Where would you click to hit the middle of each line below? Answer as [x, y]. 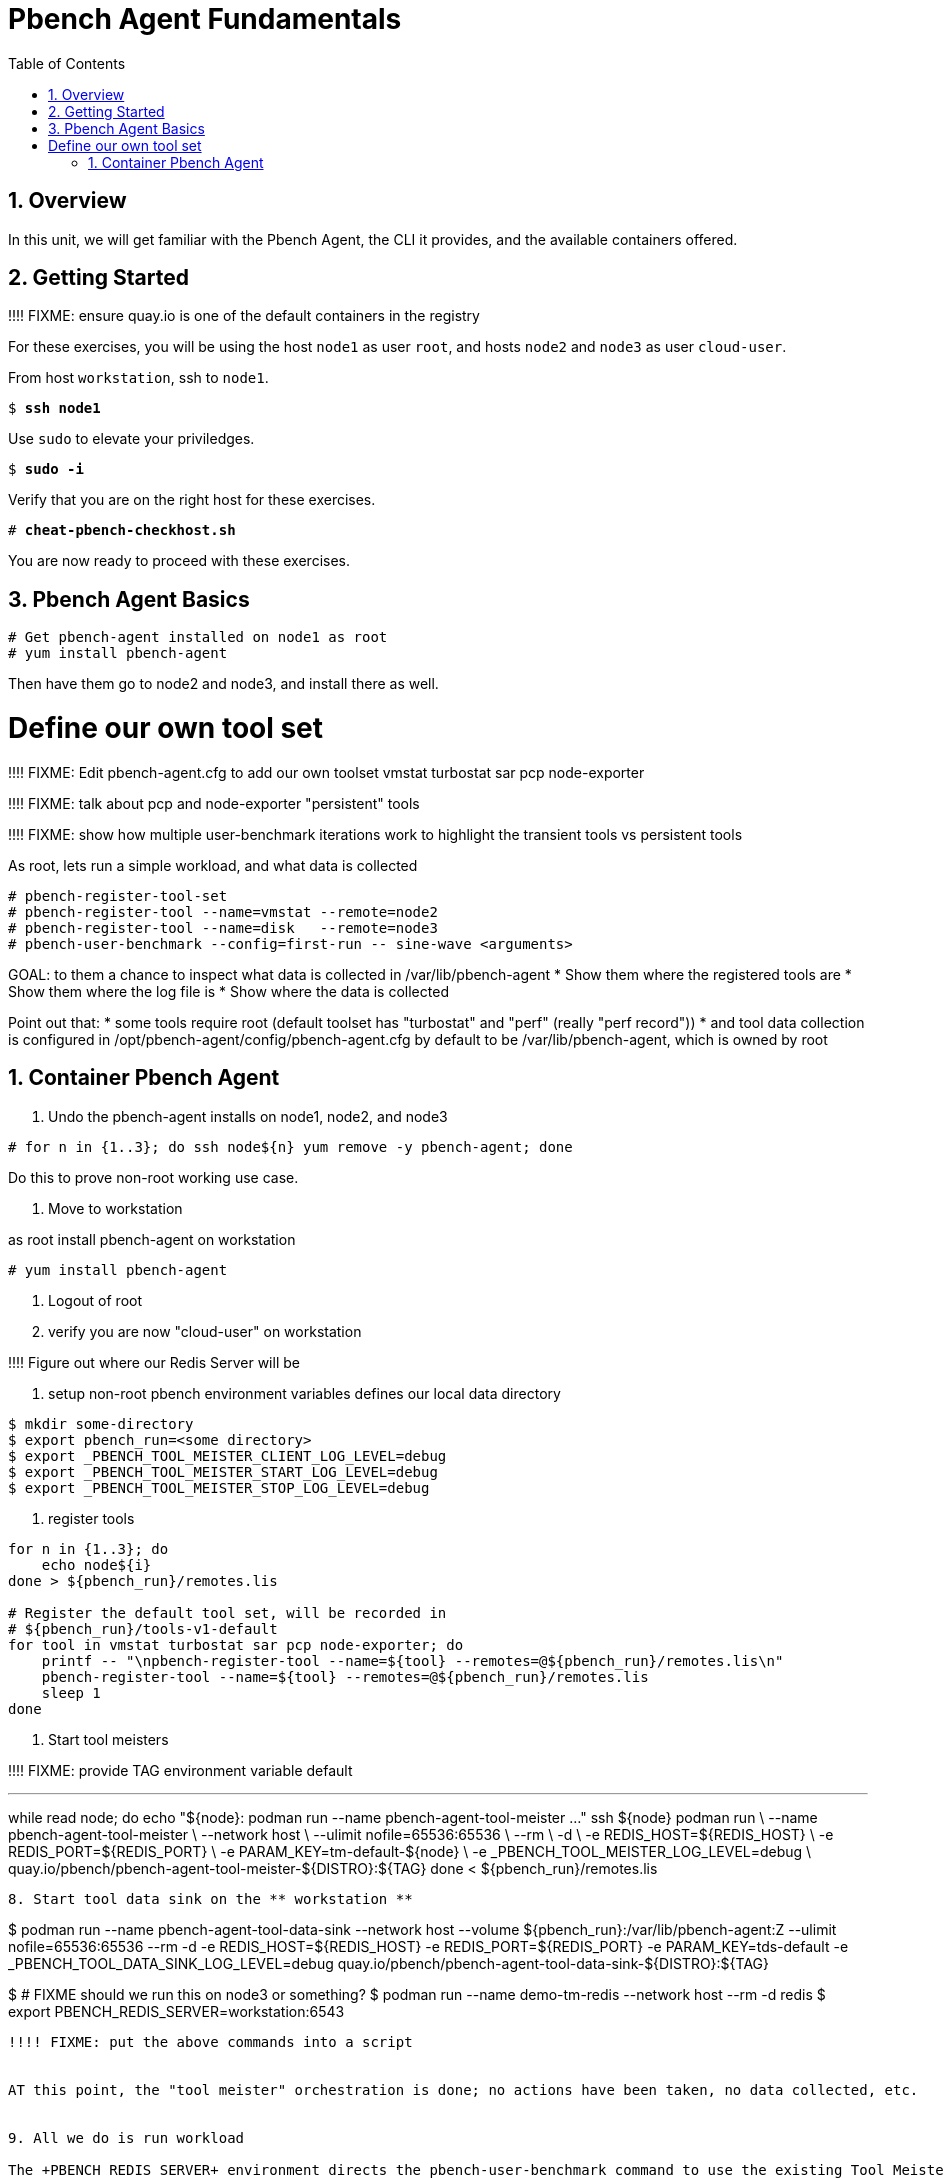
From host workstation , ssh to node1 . [138, 378]
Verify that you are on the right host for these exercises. [192, 500]
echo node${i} [96, 1564]
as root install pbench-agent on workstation [152, 1239]
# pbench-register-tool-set [118, 895]
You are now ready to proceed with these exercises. [179, 561]
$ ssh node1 [54, 408]
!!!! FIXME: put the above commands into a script [210, 2041]
